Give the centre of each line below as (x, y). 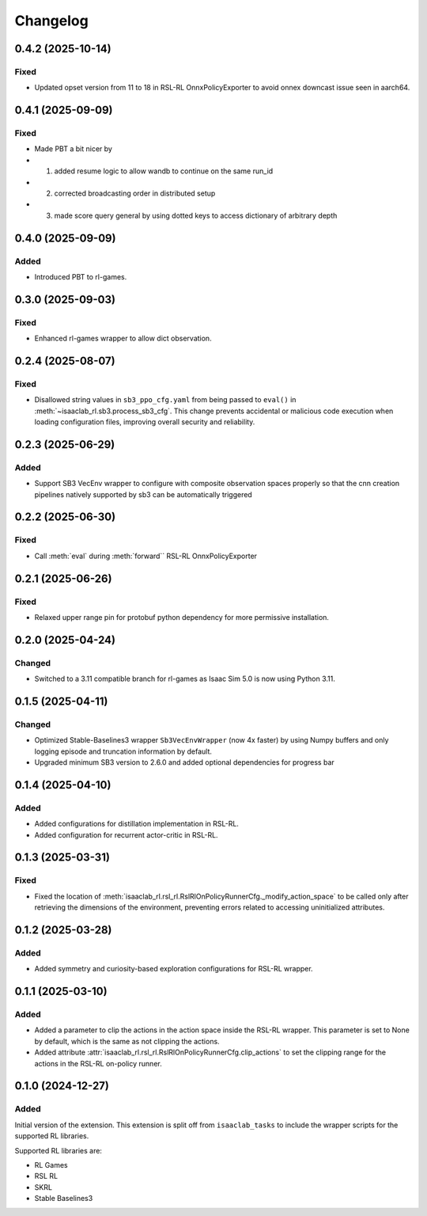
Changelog (51, 21)
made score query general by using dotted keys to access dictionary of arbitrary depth (196, 215)
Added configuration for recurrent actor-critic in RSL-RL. (126, 834)
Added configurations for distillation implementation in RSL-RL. (136, 824)
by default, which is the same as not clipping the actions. (127, 1041)
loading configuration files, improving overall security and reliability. (145, 422)
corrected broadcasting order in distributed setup (135, 193)
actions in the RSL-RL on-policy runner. (98, 1063)
